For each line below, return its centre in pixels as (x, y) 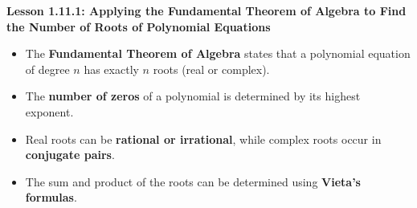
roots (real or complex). (211, 69)
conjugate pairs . (70, 155)
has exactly (111, 69)
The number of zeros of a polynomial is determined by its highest (193, 96)
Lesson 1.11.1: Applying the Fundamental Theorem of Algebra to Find (206, 10)
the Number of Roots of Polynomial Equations (139, 26)
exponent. (49, 111)
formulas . (51, 197)
